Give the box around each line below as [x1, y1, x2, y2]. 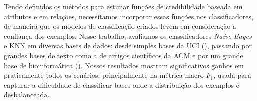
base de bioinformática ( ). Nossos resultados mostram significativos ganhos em [4, 60, 244, 70]
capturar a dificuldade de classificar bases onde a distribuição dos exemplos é [4, 79, 239, 90]
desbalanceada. [4, 89, 50, 100]
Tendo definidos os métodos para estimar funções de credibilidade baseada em [4, 1, 243, 11]
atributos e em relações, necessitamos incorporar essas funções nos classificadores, [4, 11, 253, 21]
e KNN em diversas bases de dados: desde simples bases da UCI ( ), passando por [4, 40, 252, 51]
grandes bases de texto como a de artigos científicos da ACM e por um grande [4, 50, 243, 60]
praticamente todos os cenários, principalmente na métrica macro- [4, 70, 206, 80]
